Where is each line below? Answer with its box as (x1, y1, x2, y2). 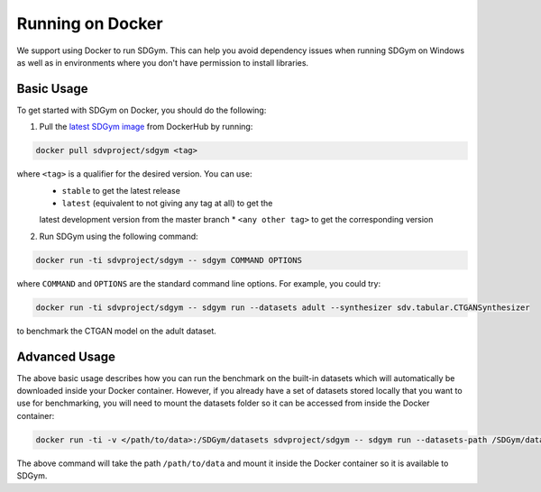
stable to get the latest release (61, 185, 180, 196)
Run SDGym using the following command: (39, 231, 198, 241)
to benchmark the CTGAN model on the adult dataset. (16, 325, 216, 336)
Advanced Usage (16, 349, 116, 364)
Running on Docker (16, 14, 163, 33)
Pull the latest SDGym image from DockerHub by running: (39, 122, 253, 132)
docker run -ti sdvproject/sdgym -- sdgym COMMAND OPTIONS (35, 255, 302, 265)
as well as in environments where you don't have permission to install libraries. (16, 57, 309, 68)
